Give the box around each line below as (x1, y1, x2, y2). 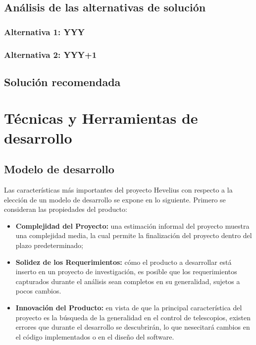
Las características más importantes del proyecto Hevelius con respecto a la (4, 185, 233, 195)
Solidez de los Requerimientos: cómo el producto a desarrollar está (15, 256, 232, 267)
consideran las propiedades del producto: (4, 204, 127, 214)
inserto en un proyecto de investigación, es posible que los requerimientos (15, 266, 237, 277)
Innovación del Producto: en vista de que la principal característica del (15, 302, 242, 312)
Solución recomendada (4, 74, 121, 89)
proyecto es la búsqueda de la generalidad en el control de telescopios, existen (15, 312, 251, 322)
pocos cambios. (15, 286, 61, 296)
